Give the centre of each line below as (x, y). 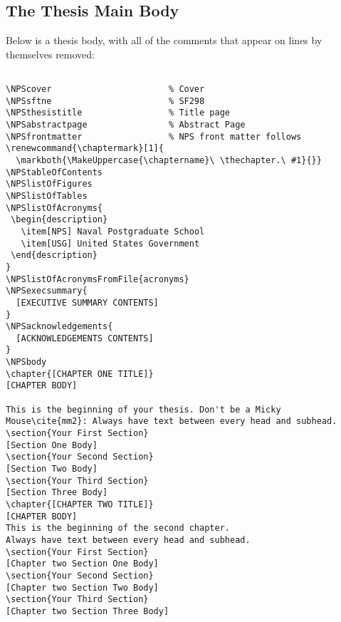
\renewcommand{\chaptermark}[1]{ (85, 149)
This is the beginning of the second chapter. (118, 528)
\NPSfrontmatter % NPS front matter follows (154, 136)
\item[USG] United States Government (110, 243)
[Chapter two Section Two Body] (82, 587)
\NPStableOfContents (54, 172)
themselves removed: (50, 54)
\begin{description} (59, 220)
